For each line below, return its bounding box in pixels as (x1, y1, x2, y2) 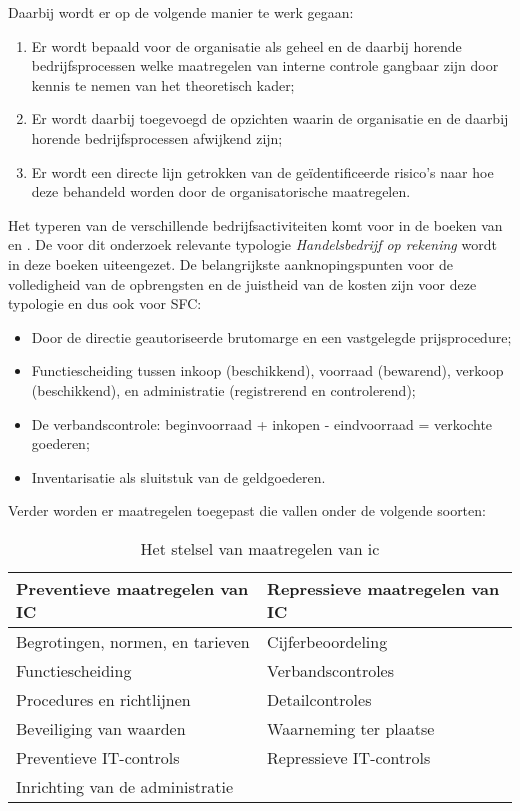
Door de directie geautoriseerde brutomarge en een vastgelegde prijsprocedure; (31, 326, 512, 347)
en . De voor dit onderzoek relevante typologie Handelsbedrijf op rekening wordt (8, 234, 497, 255)
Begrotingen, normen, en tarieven (16, 629, 250, 653)
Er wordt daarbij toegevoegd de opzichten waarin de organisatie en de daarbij (31, 108, 509, 129)
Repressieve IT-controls (267, 745, 431, 769)
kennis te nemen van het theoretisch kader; (31, 74, 295, 95)
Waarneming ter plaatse (267, 716, 435, 740)
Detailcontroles (267, 687, 372, 711)
